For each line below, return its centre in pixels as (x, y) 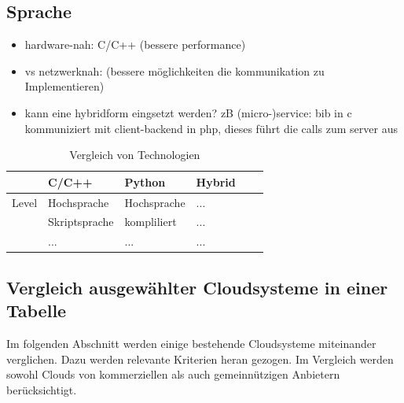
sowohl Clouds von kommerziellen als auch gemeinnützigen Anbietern (173, 374)
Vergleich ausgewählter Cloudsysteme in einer (197, 287)
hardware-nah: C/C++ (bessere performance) (135, 44)
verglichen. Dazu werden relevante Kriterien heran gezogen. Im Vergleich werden (200, 359)
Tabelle (37, 311)
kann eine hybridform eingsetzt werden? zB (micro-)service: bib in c (188, 112)
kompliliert (151, 222)
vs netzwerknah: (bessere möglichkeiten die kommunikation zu (174, 70)
